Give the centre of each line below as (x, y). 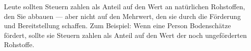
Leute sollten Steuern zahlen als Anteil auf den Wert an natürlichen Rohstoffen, (125, 6)
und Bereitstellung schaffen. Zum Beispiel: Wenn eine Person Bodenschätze (118, 25)
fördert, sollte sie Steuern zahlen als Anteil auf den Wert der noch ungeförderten (125, 35)
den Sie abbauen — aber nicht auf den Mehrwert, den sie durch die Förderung (123, 16)
